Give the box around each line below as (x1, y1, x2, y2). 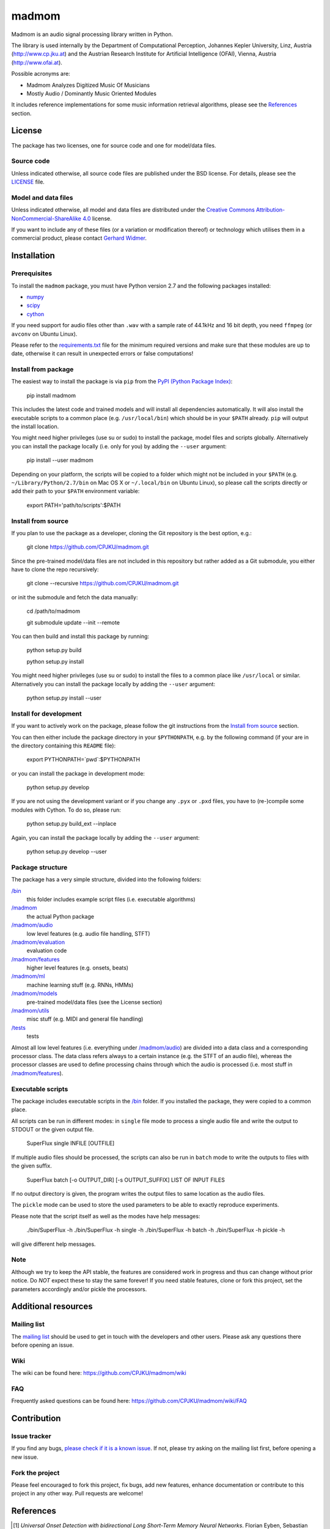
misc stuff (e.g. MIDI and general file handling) (26, 1015, 144, 1023)
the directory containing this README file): (11, 742, 116, 749)
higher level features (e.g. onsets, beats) (26, 964, 128, 972)
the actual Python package (26, 913, 95, 920)
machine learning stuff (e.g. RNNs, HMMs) (26, 981, 134, 988)
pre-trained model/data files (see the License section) (26, 998, 163, 1005)
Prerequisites (11, 269, 52, 278)
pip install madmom (26, 391, 76, 399)
